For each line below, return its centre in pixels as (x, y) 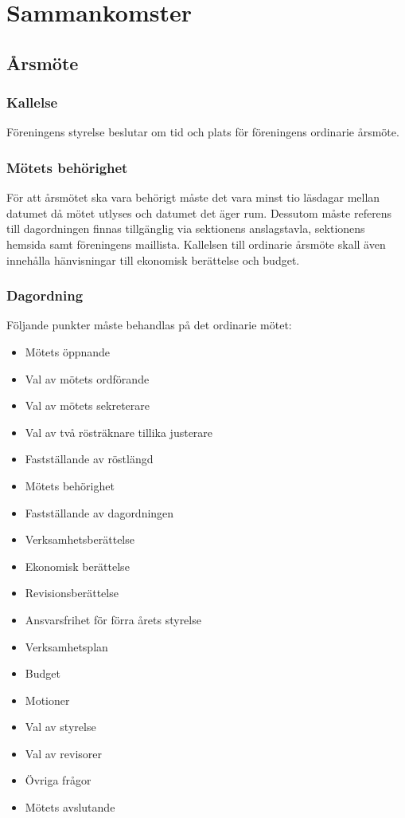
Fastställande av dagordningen (99, 512)
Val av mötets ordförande (87, 378)
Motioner (47, 700)
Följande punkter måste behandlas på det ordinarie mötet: (149, 325)
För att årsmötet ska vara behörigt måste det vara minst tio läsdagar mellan (193, 197)
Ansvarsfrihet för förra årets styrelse (113, 619)
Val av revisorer (64, 753)
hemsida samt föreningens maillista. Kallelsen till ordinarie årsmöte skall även (196, 244)
